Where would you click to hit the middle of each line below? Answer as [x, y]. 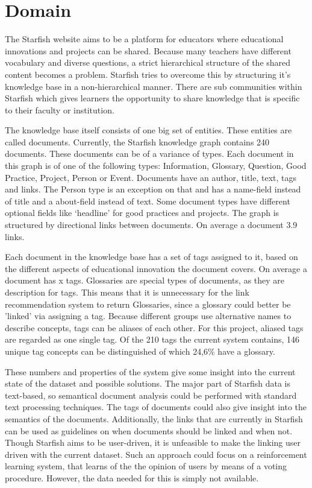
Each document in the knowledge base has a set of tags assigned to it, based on [151, 257]
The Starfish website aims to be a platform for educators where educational [144, 39]
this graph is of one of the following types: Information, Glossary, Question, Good [156, 166]
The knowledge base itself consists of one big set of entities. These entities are [148, 130]
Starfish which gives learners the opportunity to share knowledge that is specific [152, 98]
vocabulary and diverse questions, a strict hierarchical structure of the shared [148, 62]
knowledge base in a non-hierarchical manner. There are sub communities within [154, 86]
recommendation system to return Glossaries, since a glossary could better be [148, 304]
